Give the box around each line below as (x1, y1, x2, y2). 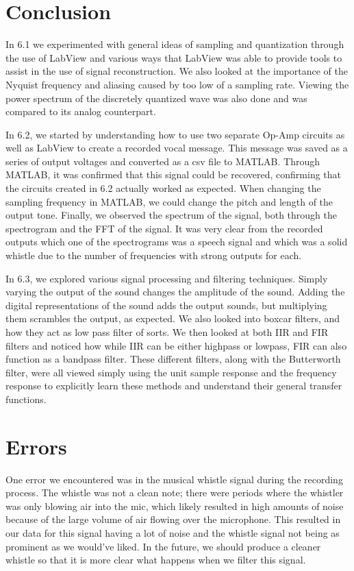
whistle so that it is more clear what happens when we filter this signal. (5, 552, 306, 567)
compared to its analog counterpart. (5, 104, 156, 119)
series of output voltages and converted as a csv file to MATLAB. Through (5, 154, 320, 168)
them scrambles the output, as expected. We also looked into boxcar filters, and (5, 311, 340, 326)
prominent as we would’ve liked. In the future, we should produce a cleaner (5, 539, 321, 553)
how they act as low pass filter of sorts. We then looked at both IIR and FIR (5, 325, 329, 339)
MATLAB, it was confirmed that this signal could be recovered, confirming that (5, 167, 341, 182)
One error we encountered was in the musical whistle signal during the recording (5, 472, 343, 486)
